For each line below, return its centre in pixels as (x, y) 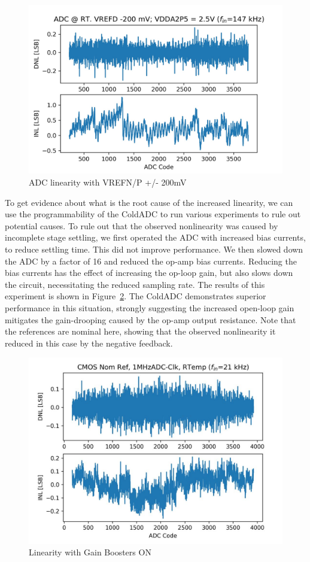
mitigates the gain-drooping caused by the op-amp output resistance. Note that (151, 319)
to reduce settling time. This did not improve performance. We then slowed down (154, 249)
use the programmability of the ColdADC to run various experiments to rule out (153, 214)
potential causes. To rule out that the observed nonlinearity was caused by (142, 225)
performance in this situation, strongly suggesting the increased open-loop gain (150, 307)
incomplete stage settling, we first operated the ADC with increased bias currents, (155, 237)
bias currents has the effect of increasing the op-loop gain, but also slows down (149, 273)
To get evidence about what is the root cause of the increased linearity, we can (149, 202)
